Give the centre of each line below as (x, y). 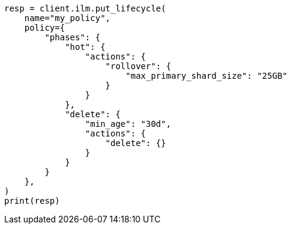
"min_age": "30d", (128, 124)
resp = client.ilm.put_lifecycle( (85, 8)
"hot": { (85, 47)
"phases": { (73, 37)
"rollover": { (138, 66)
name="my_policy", (67, 18)
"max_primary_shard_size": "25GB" (207, 76)
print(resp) (32, 201)
